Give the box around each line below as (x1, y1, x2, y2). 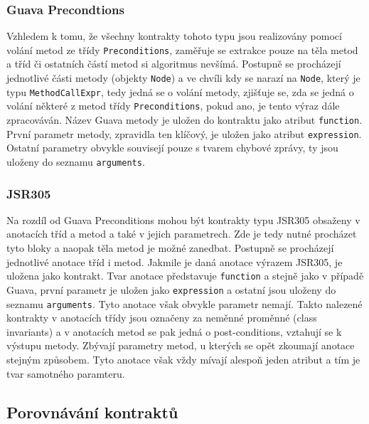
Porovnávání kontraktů (6, 401, 178, 423)
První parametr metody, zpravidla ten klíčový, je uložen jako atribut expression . (6, 126, 362, 141)
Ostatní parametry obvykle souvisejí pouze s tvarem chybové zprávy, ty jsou (6, 140, 338, 155)
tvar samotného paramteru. (6, 366, 125, 381)
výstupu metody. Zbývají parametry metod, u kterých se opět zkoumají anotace (6, 338, 355, 353)
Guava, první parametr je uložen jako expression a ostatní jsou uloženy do (6, 282, 336, 297)
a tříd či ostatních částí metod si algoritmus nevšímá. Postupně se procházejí (6, 56, 341, 71)
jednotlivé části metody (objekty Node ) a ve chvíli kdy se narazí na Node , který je (6, 70, 360, 85)
